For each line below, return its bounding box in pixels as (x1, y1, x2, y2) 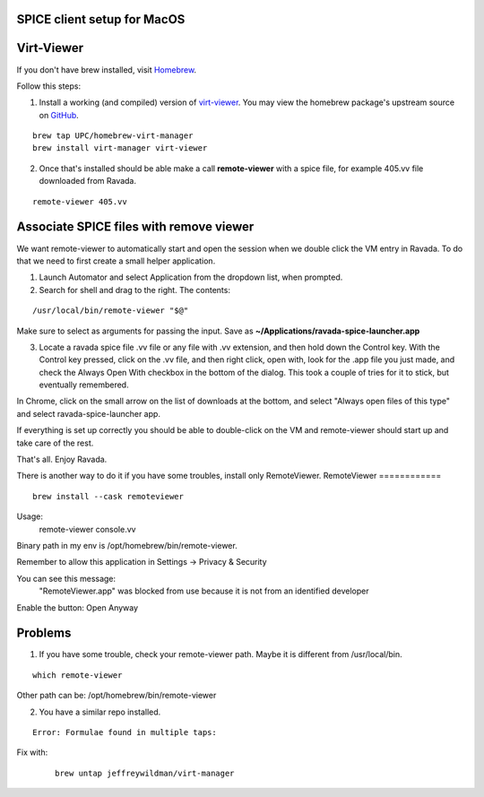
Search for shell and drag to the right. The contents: (39, 284, 230, 295)
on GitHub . (39, 109, 80, 120)
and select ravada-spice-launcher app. (16, 408, 161, 419)
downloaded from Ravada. (39, 176, 137, 186)
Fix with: (16, 747, 48, 758)
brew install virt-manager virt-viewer (32, 143, 208, 153)
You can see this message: (16, 573, 117, 584)
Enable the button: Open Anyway (16, 602, 139, 613)
